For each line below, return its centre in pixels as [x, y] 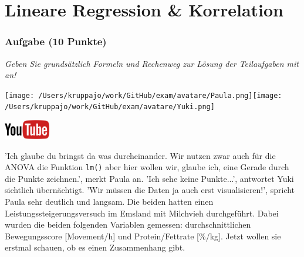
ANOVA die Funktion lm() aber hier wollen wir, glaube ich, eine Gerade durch [147, 167]
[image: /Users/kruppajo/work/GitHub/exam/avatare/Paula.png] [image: [143, 95]
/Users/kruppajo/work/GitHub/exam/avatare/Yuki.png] [110, 107]
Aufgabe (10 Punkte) [56, 41]
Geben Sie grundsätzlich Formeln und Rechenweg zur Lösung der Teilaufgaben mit [152, 63]
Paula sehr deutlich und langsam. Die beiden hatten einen [109, 201]
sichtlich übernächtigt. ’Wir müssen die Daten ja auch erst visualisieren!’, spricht [150, 190]
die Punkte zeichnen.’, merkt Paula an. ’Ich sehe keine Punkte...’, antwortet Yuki [149, 178]
